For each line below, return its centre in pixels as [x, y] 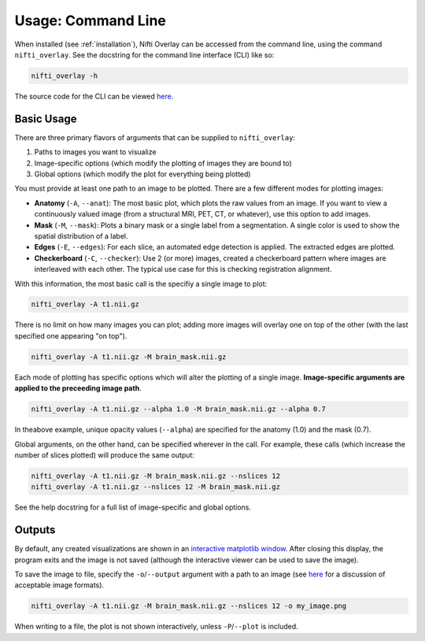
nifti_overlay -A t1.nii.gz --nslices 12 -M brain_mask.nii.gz [156, 487]
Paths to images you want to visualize [95, 152]
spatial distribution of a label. [81, 235]
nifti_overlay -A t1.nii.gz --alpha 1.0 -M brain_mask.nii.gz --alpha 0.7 [179, 409]
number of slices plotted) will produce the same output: [104, 455]
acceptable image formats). [59, 585]
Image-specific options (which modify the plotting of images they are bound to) [163, 163]
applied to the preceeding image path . [78, 388]
